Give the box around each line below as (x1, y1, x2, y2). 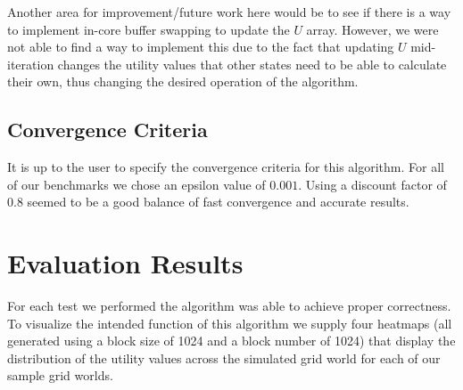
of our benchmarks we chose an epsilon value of (7, 175, 266, 193)
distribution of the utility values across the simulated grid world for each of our (7, 348, 441, 367)
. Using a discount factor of (298, 175, 447, 193)
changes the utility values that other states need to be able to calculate (57, 54, 447, 73)
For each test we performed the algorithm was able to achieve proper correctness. (7, 297, 451, 315)
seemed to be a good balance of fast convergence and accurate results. (27, 192, 409, 211)
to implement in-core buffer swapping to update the (7, 20, 290, 38)
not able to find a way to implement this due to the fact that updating (7, 37, 394, 56)
